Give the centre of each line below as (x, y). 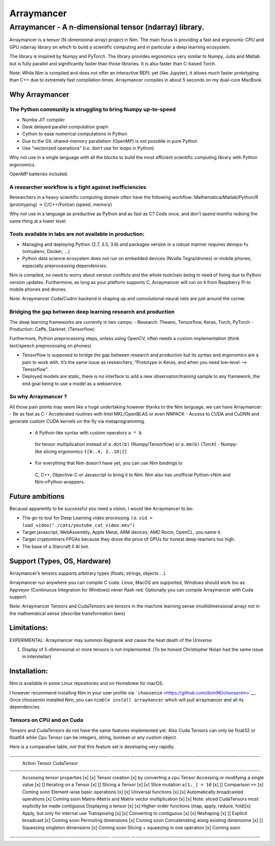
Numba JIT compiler (44, 119)
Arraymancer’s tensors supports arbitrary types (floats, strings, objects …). (88, 573)
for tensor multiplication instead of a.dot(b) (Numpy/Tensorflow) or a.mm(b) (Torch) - (127, 444)
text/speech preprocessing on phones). (51, 345)
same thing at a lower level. (38, 221)
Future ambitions (37, 496)
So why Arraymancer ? (38, 397)
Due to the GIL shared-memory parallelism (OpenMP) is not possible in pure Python (110, 141)
